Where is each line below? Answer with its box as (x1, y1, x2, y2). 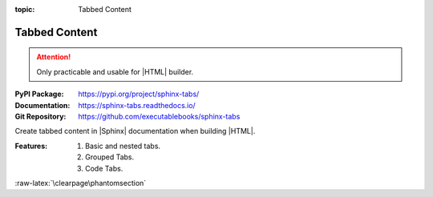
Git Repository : (14, 111, 67, 121)
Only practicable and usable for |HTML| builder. (36, 66, 194, 76)
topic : (14, 5, 35, 14)
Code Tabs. (85, 163, 123, 173)
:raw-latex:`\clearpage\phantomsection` (14, 178, 147, 187)
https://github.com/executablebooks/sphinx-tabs (78, 111, 241, 121)
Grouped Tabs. (85, 152, 135, 162)
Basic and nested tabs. (85, 141, 160, 151)
